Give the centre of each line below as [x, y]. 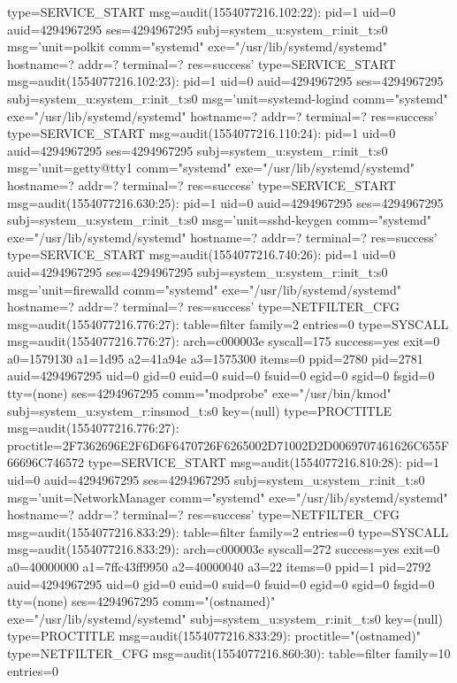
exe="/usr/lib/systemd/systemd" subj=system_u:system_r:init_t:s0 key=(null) [225, 618]
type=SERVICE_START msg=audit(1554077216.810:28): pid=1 [263, 462]
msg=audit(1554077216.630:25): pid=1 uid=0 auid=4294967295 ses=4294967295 [225, 202]
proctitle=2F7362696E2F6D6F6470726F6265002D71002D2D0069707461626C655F [228, 445]
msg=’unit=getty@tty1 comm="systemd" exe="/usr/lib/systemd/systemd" [211, 168]
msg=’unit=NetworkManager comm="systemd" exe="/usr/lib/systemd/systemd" [228, 497]
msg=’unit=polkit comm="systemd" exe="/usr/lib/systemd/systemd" [197, 46]
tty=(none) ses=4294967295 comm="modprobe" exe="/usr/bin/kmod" [199, 393]
